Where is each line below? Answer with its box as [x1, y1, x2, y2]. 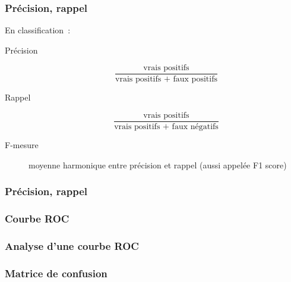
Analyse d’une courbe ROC [5, 238, 139, 253]
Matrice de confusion [5, 265, 107, 280]
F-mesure [5, 139, 39, 151]
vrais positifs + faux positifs [115, 75, 217, 84]
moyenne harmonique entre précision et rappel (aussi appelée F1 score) [29, 158, 287, 171]
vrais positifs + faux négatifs [114, 123, 219, 131]
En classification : [5, 24, 71, 36]
